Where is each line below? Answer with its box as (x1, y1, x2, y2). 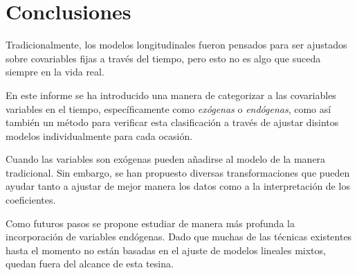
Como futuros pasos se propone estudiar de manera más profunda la (6, 215, 295, 230)
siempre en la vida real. (6, 64, 104, 79)
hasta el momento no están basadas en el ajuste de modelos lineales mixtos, (6, 242, 326, 257)
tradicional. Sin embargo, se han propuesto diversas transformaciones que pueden (6, 165, 350, 179)
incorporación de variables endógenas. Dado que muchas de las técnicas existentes (6, 229, 352, 244)
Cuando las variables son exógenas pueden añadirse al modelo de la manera (6, 152, 326, 166)
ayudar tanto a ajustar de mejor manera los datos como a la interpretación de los (6, 179, 350, 193)
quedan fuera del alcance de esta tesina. (6, 256, 174, 271)
